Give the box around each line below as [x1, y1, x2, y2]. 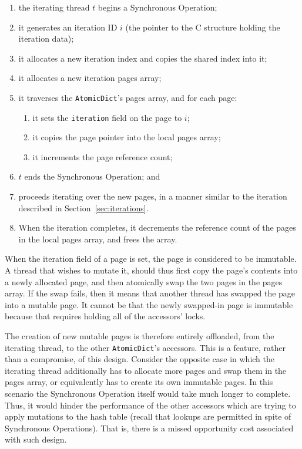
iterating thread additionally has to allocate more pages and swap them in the [5, 364, 287, 376]
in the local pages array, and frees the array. [18, 232, 177, 245]
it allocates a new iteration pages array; [18, 72, 162, 84]
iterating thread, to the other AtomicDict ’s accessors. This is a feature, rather [5, 341, 286, 353]
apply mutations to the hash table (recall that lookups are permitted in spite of [5, 410, 291, 423]
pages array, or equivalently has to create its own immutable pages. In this [5, 376, 273, 388]
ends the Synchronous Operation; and [24, 170, 160, 183]
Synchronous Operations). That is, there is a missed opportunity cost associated [5, 421, 294, 434]
